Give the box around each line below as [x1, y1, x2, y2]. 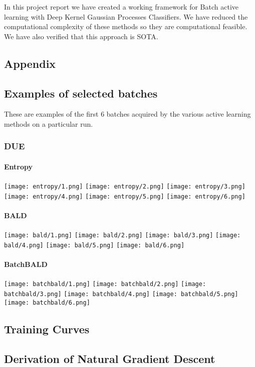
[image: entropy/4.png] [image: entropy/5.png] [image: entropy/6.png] [4, 193, 245, 200]
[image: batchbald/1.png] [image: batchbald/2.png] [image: [4, 281, 206, 288]
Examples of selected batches [4, 85, 158, 101]
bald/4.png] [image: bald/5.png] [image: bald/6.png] [4, 241, 185, 249]
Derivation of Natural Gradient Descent [4, 350, 215, 366]
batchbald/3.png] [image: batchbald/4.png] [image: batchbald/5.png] [4, 291, 238, 298]
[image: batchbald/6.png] [4, 299, 90, 306]
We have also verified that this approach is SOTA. [4, 31, 158, 41]
